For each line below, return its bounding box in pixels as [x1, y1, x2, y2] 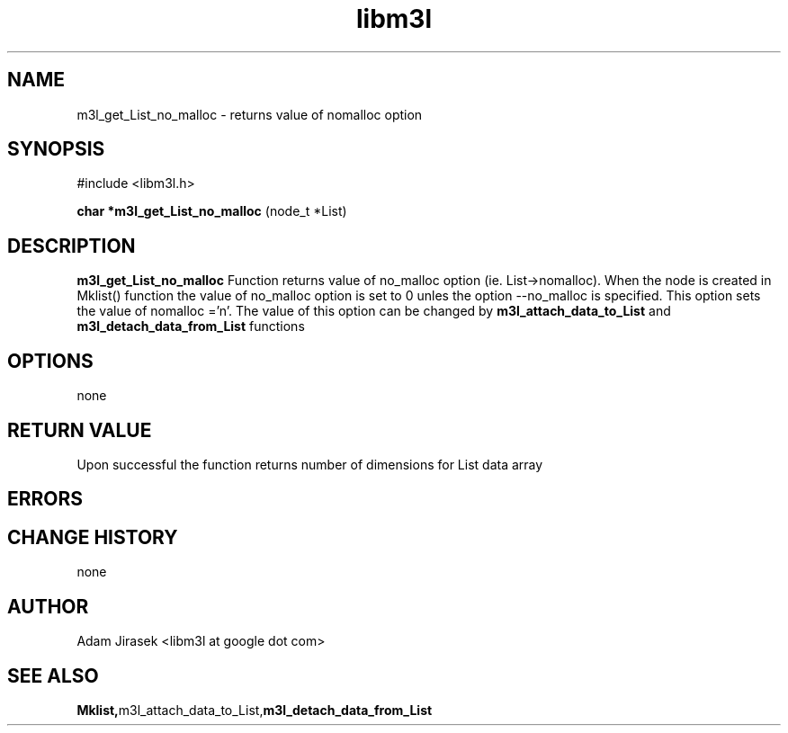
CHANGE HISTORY [7, 525, 178, 549]
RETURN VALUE [7, 418, 152, 442]
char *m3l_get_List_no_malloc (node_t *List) [76, 203, 347, 219]
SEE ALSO [7, 664, 99, 687]
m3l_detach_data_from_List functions [76, 318, 305, 335]
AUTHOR [7, 594, 89, 618]
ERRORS [7, 487, 84, 511]
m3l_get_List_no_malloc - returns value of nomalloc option [76, 106, 423, 122]
